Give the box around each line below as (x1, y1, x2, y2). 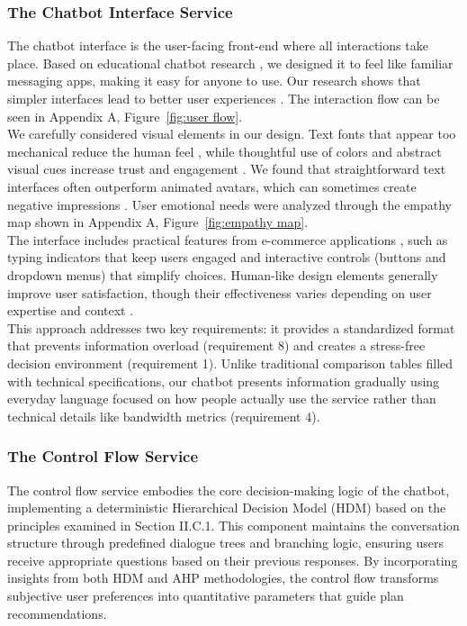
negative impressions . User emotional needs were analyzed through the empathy (7, 195, 453, 213)
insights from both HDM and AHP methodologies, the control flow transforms (7, 568, 439, 587)
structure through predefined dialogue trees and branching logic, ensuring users (7, 533, 444, 552)
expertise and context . (7, 301, 134, 320)
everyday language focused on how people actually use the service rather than (7, 389, 436, 408)
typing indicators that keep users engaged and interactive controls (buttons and (7, 248, 446, 267)
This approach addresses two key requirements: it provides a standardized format (7, 318, 455, 337)
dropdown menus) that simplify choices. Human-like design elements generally (7, 265, 438, 284)
